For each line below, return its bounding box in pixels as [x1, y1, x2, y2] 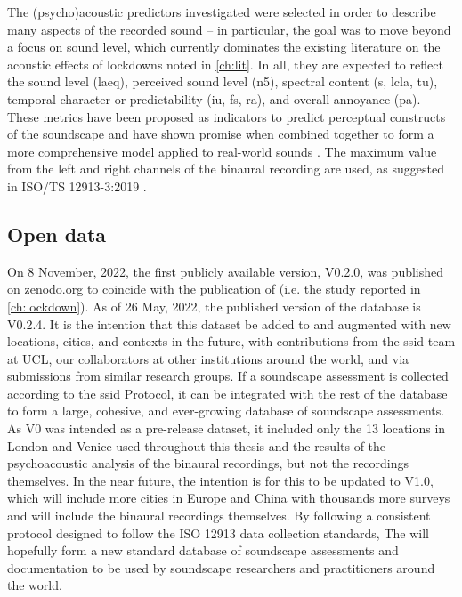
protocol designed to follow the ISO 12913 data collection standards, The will [7, 523, 429, 542]
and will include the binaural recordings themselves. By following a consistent [7, 506, 431, 525]
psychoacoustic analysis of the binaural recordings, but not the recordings [7, 454, 409, 472]
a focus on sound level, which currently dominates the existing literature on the [7, 37, 441, 56]
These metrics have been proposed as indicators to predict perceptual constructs [7, 107, 446, 125]
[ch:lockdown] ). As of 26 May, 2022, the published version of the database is [7, 296, 421, 315]
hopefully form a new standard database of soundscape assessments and [7, 541, 399, 560]
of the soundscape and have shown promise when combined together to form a [7, 125, 434, 143]
